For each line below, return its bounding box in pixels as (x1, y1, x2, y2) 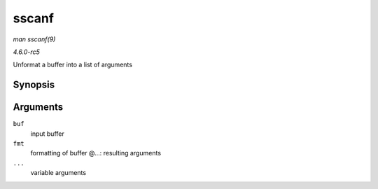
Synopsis (13, 79, 55, 91)
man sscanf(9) (13, 35, 56, 43)
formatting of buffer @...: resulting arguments (30, 149, 161, 157)
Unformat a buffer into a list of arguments (13, 60, 133, 69)
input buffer (30, 129, 64, 138)
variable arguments (30, 169, 87, 177)
